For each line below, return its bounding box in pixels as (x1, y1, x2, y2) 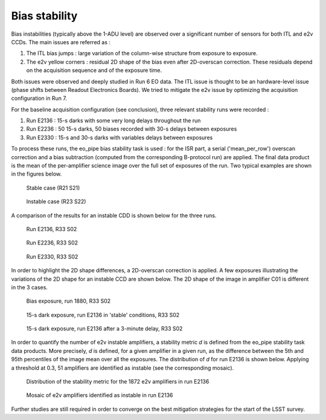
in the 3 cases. (11, 283, 48, 290)
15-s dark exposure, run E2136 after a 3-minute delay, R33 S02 (26, 325, 183, 332)
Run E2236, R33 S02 (26, 239, 78, 246)
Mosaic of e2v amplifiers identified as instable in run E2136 (26, 392, 173, 399)
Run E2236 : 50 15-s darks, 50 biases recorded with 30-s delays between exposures (26, 125, 237, 133)
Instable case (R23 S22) (26, 198, 86, 205)
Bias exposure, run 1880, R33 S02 (26, 297, 111, 305)
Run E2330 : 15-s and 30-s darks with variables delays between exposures (26, 134, 213, 141)
